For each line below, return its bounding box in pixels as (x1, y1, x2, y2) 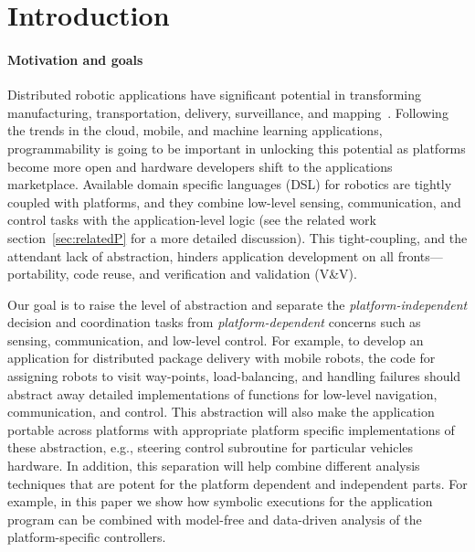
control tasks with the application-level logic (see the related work (7, 210, 376, 229)
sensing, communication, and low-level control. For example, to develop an (7, 330, 424, 349)
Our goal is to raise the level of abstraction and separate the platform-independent (7, 294, 468, 313)
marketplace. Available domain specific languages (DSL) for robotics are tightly (7, 175, 452, 194)
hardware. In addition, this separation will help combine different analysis (7, 456, 420, 475)
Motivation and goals (7, 49, 143, 69)
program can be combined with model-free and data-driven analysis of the (7, 509, 422, 528)
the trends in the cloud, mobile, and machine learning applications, (7, 121, 383, 140)
